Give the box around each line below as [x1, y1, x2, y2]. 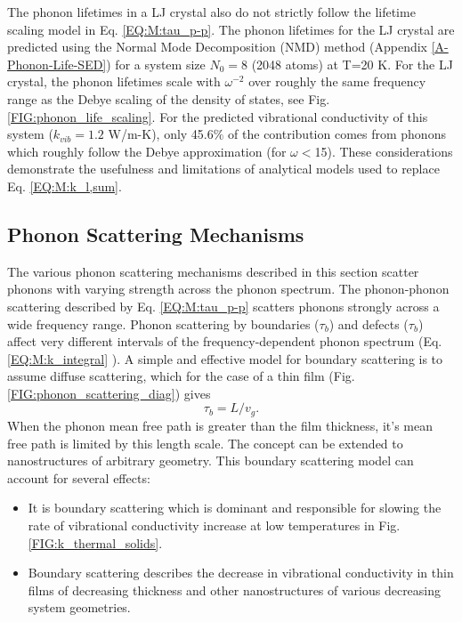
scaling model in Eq [7, 20, 115, 38]
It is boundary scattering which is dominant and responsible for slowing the [28, 498, 442, 517]
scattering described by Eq [7, 296, 152, 315]
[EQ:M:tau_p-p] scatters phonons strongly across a [159, 296, 440, 315]
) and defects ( [328, 314, 409, 333]
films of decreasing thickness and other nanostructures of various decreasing [28, 580, 442, 599]
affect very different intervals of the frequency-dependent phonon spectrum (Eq [7, 332, 439, 351]
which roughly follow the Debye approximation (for [7, 141, 287, 160]
